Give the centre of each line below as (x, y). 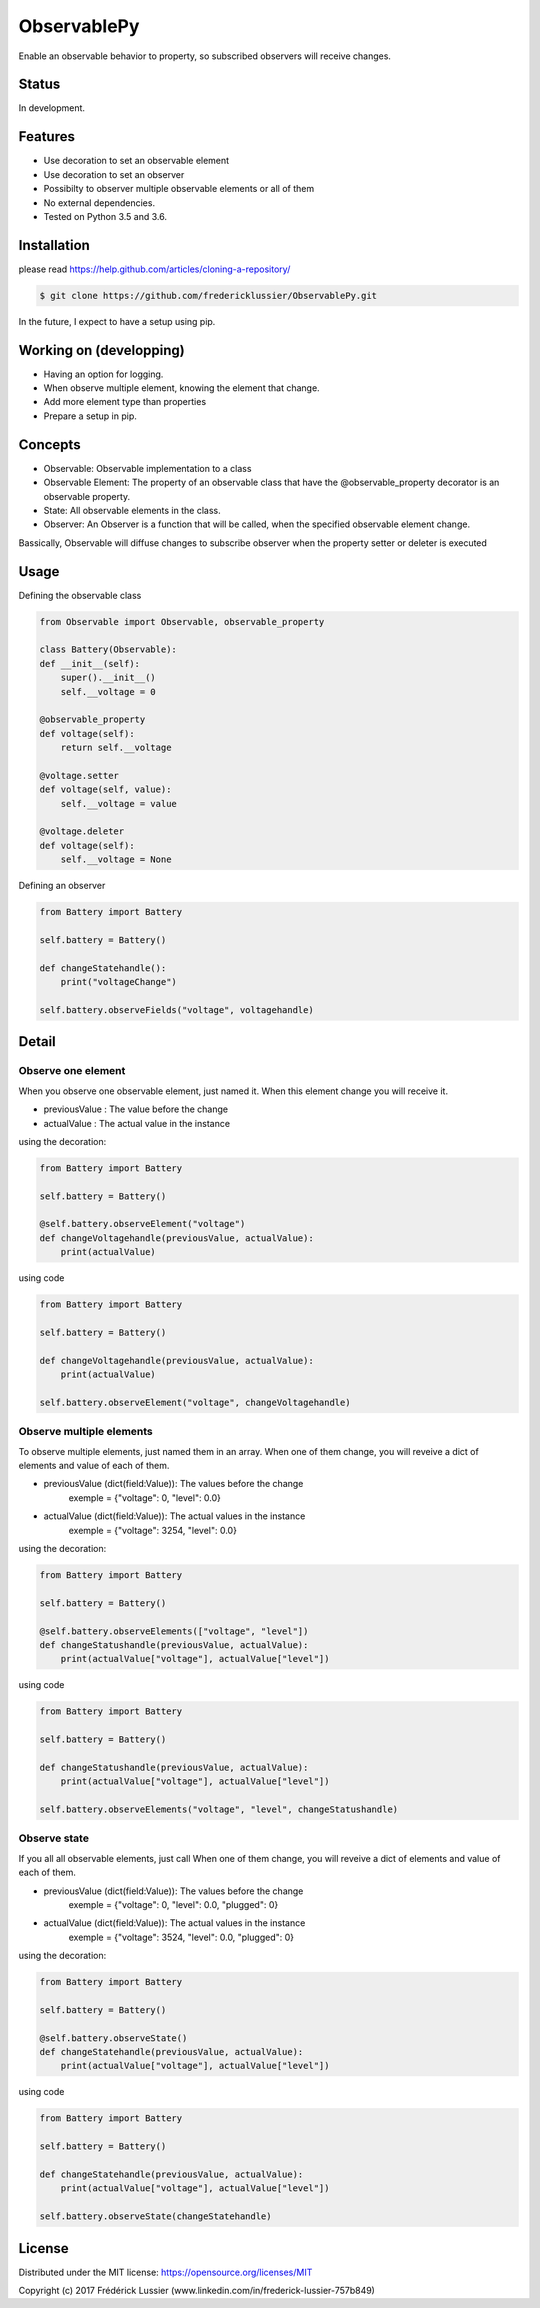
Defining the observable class (80, 595)
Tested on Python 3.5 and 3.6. (105, 216)
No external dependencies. (99, 202)
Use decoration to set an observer (114, 174)
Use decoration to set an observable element (136, 161)
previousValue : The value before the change (136, 1109)
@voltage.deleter (82, 831)
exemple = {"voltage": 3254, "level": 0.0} (152, 1530)
